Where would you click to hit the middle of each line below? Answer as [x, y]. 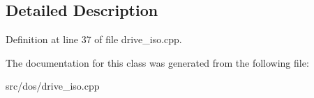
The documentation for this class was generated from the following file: [157, 62]
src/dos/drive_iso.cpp [53, 86]
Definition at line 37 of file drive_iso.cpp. [94, 39]
